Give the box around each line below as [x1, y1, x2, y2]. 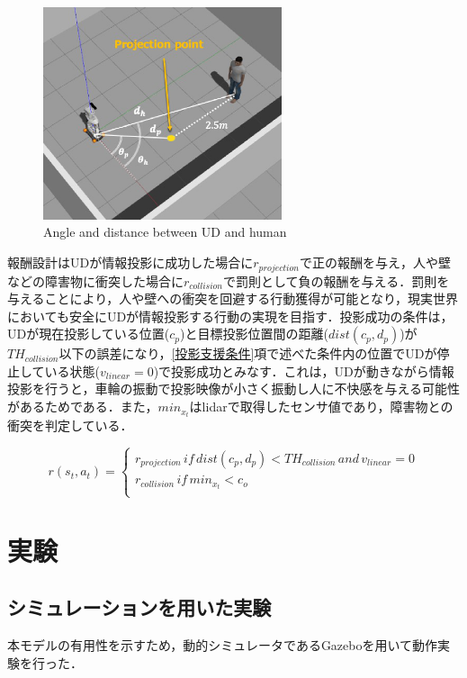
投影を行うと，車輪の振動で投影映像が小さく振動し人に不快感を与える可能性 [7, 379, 461, 398]
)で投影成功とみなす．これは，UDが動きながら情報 [153, 361, 454, 380]
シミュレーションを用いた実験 [7, 593, 272, 621]
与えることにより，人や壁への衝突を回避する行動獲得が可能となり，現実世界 [7, 289, 458, 308]
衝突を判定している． [7, 416, 133, 435]
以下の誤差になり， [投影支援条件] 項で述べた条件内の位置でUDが [58, 344, 437, 363]
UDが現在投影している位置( [7, 324, 170, 343]
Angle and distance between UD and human [43, 222, 287, 241]
